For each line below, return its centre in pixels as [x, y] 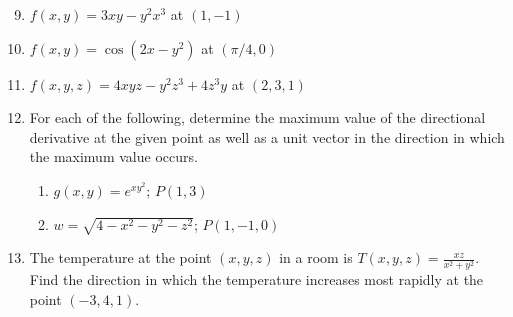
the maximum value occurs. [113, 156]
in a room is [316, 257]
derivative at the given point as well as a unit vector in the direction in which [267, 136]
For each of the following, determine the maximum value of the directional [257, 117]
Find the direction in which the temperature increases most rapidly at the [256, 279]
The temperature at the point [120, 257]
